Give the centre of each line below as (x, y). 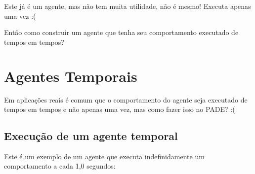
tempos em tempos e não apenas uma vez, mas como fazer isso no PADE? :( (120, 109)
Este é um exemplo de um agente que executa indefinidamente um (104, 156)
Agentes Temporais (71, 76)
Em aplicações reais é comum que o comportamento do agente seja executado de (126, 99)
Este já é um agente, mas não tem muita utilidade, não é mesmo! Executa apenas (127, 6)
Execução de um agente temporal (91, 136)
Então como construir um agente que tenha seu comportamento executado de (121, 32)
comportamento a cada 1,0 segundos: (60, 166)
